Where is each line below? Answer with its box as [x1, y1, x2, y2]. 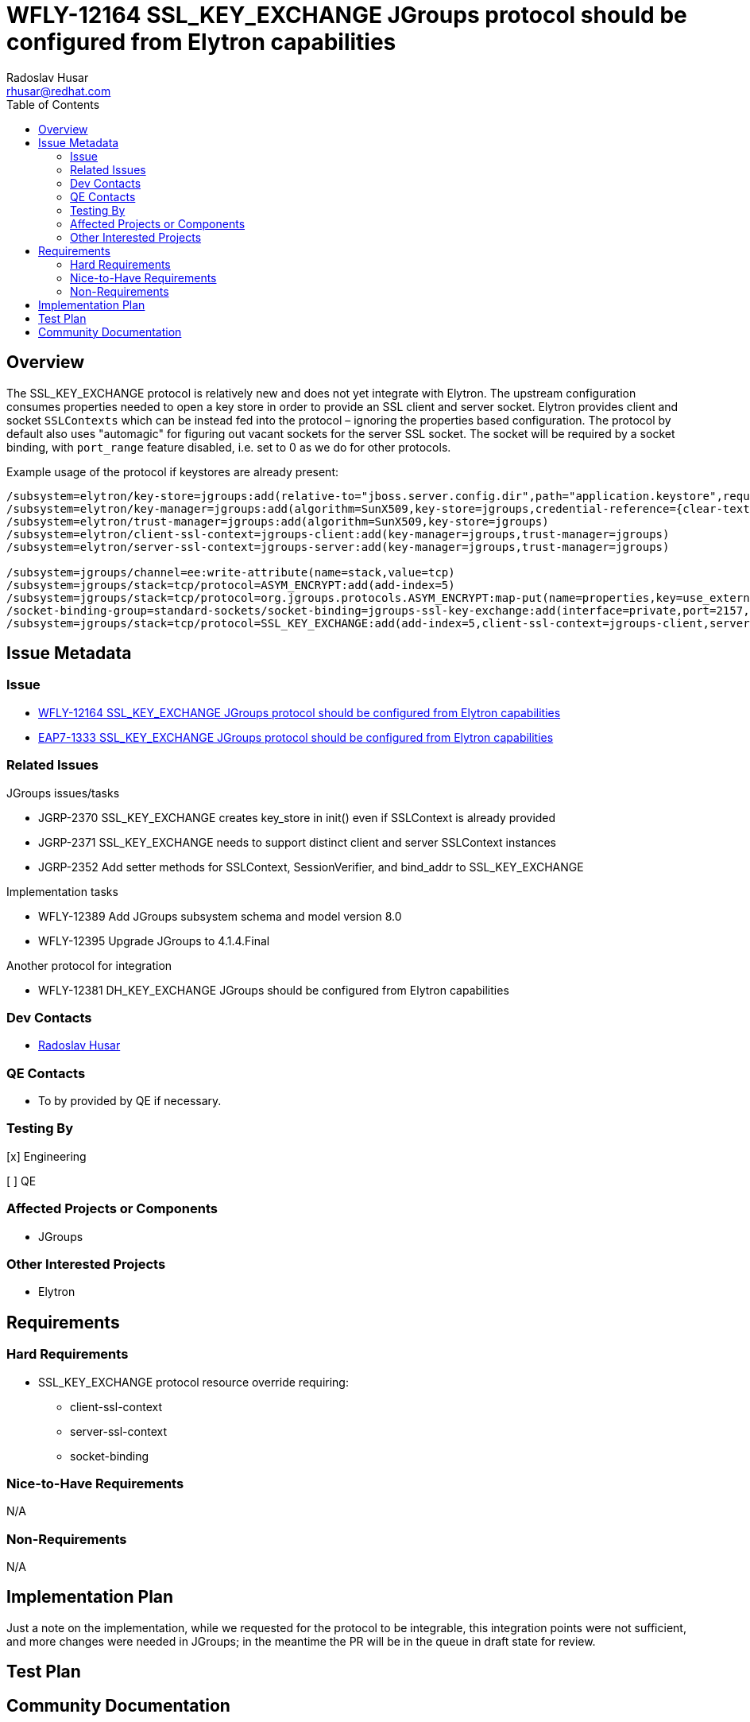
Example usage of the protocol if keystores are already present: [6, 464, 338, 479]
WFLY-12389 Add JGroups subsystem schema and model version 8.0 [38, 909, 402, 923]
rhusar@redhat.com [6, 83, 111, 98]
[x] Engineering [6, 1149, 87, 1163]
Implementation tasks [6, 884, 118, 898]
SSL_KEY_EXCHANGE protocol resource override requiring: [38, 1375, 349, 1389]
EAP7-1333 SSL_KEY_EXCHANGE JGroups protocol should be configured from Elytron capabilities [38, 730, 554, 744]
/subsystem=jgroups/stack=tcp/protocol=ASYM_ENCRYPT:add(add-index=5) [6, 578, 455, 591]
